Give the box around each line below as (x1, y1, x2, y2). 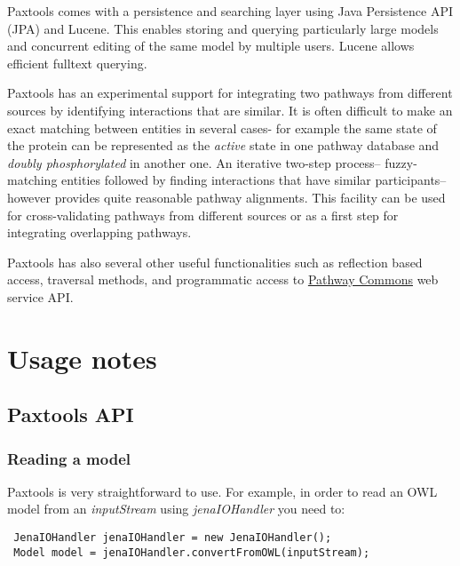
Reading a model (7, 447, 131, 469)
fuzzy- (385, 153, 417, 171)
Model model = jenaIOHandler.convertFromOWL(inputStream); (13, 546, 370, 559)
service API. (7, 287, 74, 306)
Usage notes (7, 339, 157, 376)
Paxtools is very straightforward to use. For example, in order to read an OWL (7, 482, 438, 500)
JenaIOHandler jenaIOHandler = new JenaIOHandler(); (13, 531, 332, 545)
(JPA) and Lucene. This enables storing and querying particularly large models (7, 19, 439, 37)
